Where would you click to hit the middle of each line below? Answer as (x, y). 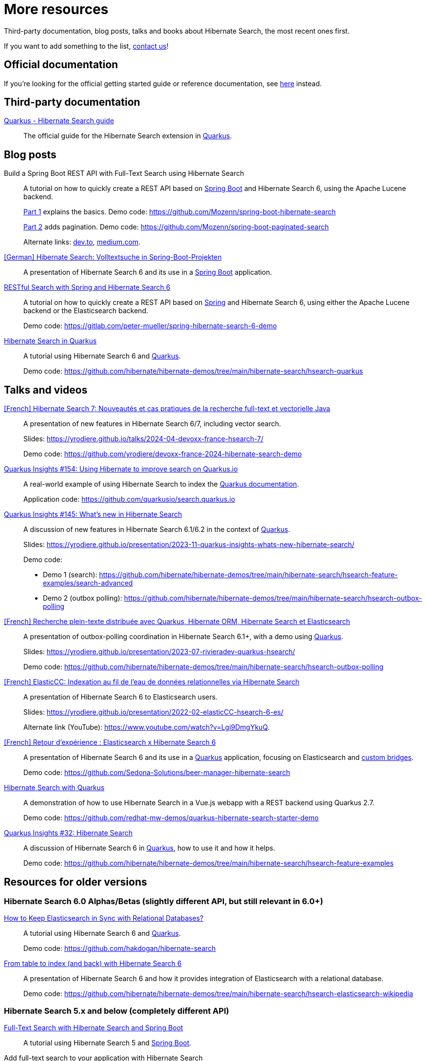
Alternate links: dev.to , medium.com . (82, 242)
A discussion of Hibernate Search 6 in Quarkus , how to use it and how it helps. (149, 848)
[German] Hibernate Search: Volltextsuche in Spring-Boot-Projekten (113, 257)
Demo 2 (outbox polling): (83, 598)
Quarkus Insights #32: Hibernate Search (68, 833)
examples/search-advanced (88, 583)
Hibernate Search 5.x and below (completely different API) (117, 1011)
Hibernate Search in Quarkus (50, 341)
